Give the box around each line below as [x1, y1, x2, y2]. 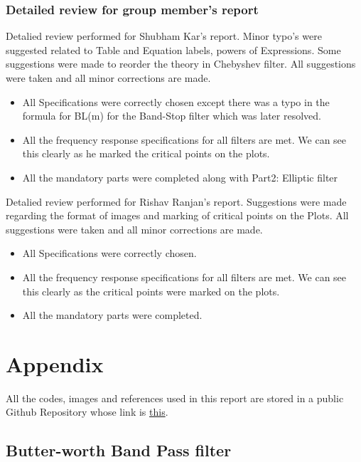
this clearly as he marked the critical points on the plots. [22, 146, 270, 161]
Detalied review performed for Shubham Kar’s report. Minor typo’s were [6, 28, 322, 43]
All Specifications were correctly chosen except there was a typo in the [22, 94, 330, 109]
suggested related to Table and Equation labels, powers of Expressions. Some [6, 42, 341, 57]
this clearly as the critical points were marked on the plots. [22, 283, 280, 298]
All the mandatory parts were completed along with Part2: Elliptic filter [22, 169, 338, 184]
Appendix [6, 349, 104, 378]
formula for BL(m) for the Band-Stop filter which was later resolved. [22, 108, 321, 123]
